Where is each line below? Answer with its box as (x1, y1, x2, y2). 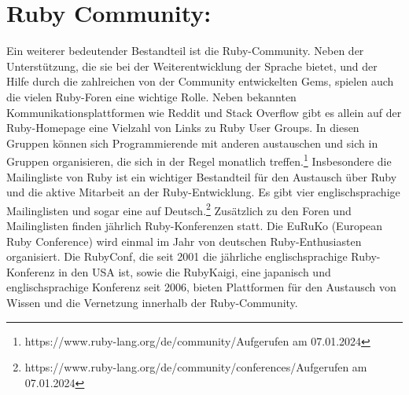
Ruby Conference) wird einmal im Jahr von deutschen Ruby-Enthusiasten (6, 232, 362, 249)
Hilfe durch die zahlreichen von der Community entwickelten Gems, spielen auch (6, 73, 394, 90)
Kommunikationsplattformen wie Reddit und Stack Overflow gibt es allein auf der (6, 104, 402, 120)
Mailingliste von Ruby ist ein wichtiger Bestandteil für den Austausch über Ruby (6, 168, 397, 185)
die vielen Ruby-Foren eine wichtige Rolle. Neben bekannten (6, 88, 297, 104)
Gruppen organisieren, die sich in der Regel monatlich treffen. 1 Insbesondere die (6, 151, 392, 169)
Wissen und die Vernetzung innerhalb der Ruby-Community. (6, 294, 298, 310)
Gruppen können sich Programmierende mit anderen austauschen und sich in (6, 134, 378, 151)
